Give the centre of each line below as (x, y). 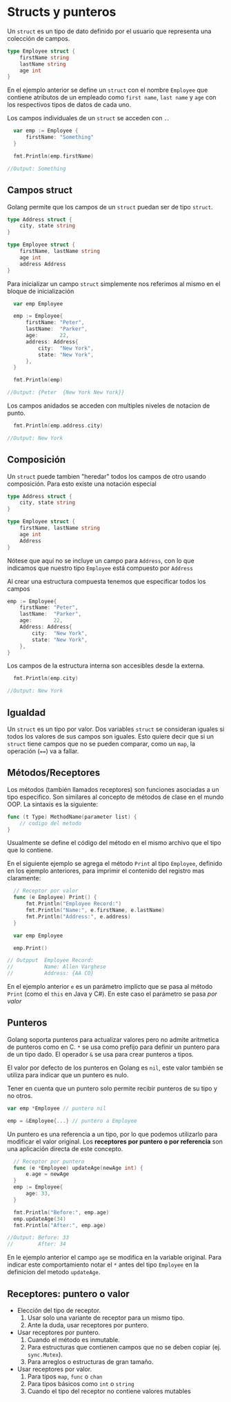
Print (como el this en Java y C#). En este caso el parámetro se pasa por (112, 994)
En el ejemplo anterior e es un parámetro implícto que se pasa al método (110, 987)
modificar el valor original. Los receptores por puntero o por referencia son (115, 1142)
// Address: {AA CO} (51, 974)
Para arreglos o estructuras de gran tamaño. (90, 1361)
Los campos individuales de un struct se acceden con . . (88, 118)
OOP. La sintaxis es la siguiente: (53, 804)
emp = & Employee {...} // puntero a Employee (72, 1121)
